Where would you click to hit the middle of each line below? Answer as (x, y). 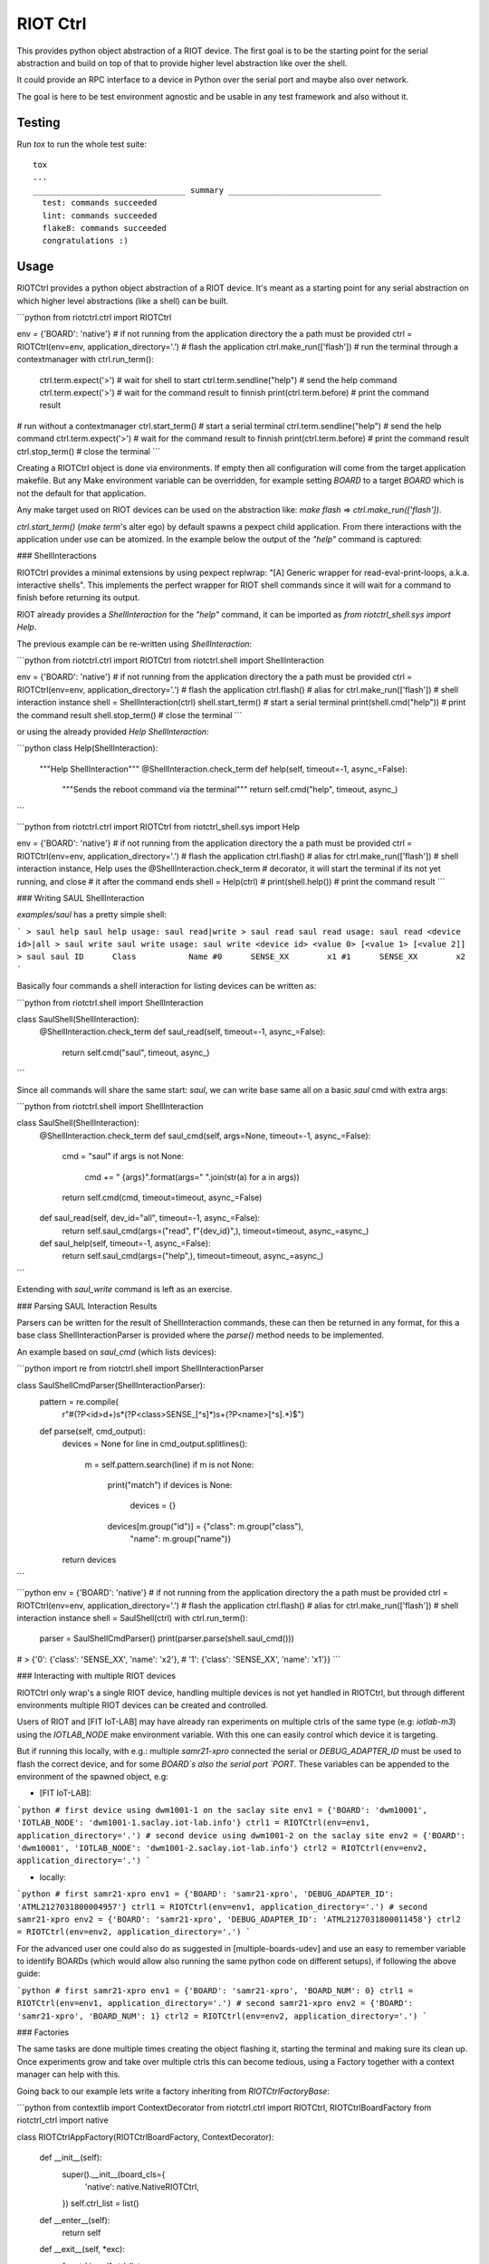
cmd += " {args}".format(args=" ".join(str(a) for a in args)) (192, 1176)
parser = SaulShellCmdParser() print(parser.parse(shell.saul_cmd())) (167, 1638)
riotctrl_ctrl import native (62, 2120)
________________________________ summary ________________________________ (207, 190)
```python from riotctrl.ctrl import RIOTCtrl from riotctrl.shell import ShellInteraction (171, 660)
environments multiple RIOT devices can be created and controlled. (143, 1705)
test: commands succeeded (100, 203)
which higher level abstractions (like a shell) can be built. (123, 301)
